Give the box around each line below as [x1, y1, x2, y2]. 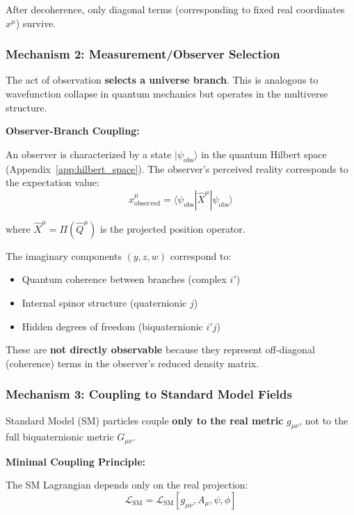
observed [134, 200, 161, 208]
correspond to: [170, 248, 232, 263]
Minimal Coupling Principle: [6, 454, 146, 468]
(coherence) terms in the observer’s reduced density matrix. [6, 355, 259, 370]
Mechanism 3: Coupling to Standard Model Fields [6, 385, 292, 403]
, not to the [299, 413, 348, 427]
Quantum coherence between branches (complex [22, 272, 227, 286]
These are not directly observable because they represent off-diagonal [6, 342, 315, 357]
